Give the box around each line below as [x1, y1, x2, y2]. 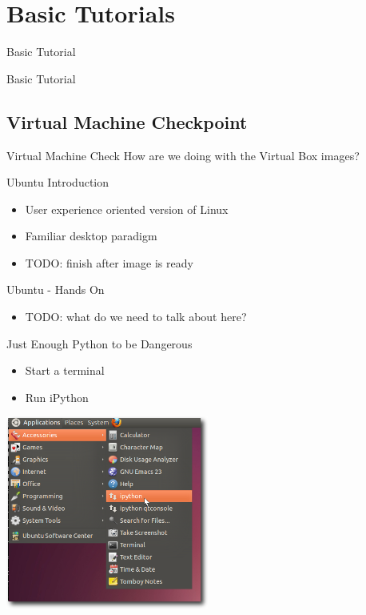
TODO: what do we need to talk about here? [25, 308, 247, 325]
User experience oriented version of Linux [25, 200, 229, 217]
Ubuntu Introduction [6, 174, 109, 191]
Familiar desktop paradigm [25, 227, 157, 244]
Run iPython [25, 388, 89, 405]
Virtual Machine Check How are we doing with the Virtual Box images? [6, 147, 360, 163]
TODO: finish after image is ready [25, 254, 193, 271]
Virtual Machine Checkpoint [6, 109, 248, 134]
